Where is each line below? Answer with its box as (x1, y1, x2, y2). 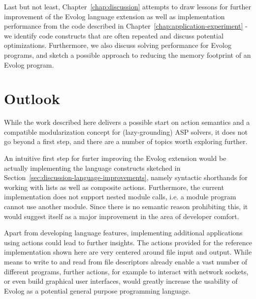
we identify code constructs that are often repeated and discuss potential (4, 30, 224, 40)
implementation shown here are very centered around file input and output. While (4, 247, 252, 257)
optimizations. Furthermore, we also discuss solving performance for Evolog (4, 40, 231, 50)
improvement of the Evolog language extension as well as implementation (4, 11, 225, 21)
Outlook (4, 88, 60, 109)
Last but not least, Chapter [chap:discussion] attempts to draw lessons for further (4, 1, 251, 11)
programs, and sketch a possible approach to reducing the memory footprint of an (4, 49, 251, 60)
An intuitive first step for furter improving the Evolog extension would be (4, 153, 226, 163)
